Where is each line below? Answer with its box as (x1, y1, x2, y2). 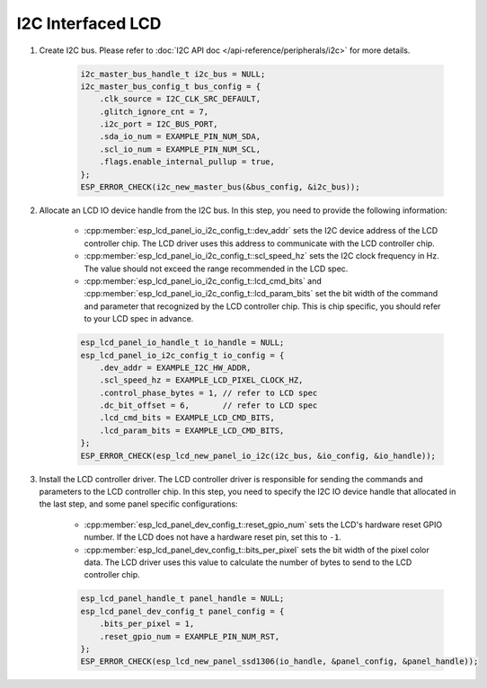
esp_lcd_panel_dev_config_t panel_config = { (80, 606, 285, 616)
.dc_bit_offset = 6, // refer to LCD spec (99, 401, 318, 410)
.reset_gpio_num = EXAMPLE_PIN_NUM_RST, (99, 631, 280, 641)
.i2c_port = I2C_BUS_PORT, (99, 119, 219, 129)
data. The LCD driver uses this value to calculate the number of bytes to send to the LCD (84, 557, 412, 568)
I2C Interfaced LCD (16, 13, 162, 33)
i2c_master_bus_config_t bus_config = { (80, 81, 261, 92)
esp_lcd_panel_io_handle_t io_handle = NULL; (80, 338, 285, 348)
